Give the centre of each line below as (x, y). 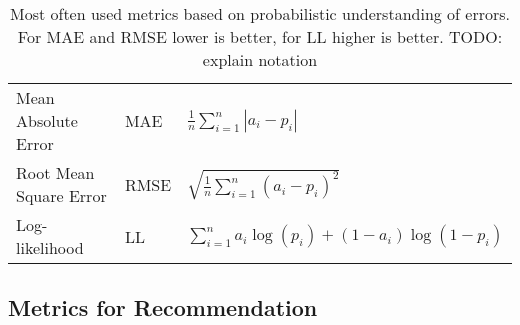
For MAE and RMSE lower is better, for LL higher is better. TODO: (260, 36)
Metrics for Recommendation (163, 307)
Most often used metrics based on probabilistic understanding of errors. (260, 13)
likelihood (50, 247)
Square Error (61, 195)
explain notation (260, 59)
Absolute (47, 120)
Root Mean (55, 172)
